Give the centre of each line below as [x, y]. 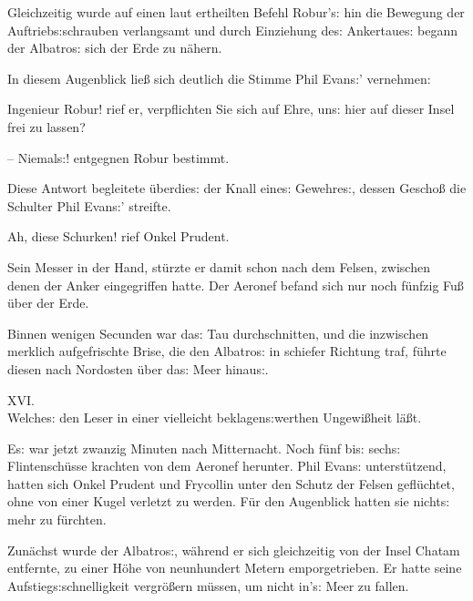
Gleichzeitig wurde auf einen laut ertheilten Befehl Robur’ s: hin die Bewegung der [236, 12]
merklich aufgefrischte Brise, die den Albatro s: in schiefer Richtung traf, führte [227, 351]
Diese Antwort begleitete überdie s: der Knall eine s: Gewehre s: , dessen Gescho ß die [237, 188]
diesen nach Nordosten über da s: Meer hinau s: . [138, 368]
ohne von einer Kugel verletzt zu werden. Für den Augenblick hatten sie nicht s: [229, 501]
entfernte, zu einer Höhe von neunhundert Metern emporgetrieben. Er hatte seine [235, 568]
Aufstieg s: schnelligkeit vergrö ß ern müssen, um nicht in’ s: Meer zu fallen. [208, 585]
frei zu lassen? [46, 126]
